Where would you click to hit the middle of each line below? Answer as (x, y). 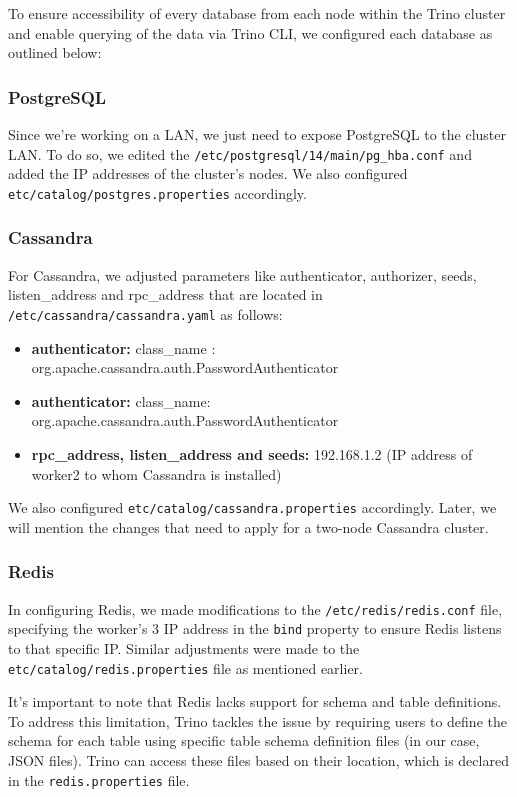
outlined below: (55, 52)
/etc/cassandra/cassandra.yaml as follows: (145, 313)
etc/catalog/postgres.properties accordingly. (157, 192)
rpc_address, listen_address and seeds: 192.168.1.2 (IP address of (252, 453)
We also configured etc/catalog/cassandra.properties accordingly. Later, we (252, 507)
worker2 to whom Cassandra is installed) (156, 473)
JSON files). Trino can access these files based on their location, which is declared (258, 759)
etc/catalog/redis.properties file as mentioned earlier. (185, 667)
